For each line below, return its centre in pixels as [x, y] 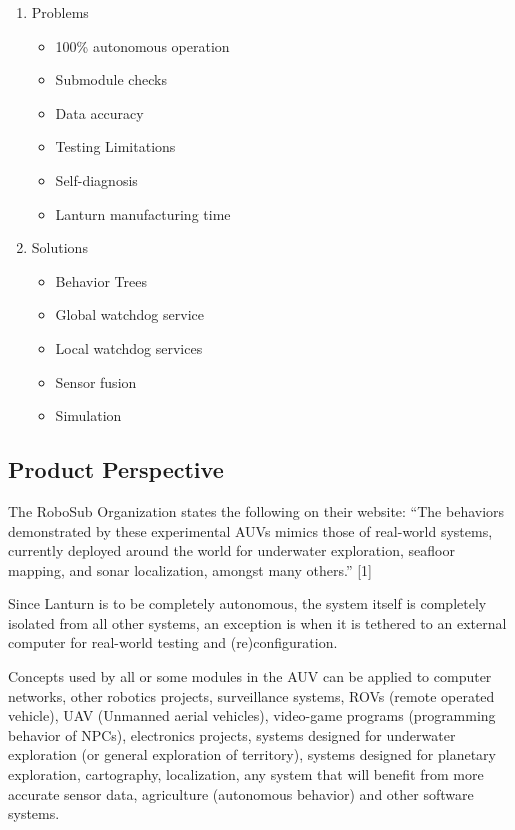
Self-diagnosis [96, 179]
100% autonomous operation [142, 45]
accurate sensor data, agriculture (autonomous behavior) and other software [241, 793]
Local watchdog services [129, 347]
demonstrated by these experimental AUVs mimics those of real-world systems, [250, 530]
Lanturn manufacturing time [143, 213]
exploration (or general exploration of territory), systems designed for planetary [252, 754]
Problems [60, 12]
